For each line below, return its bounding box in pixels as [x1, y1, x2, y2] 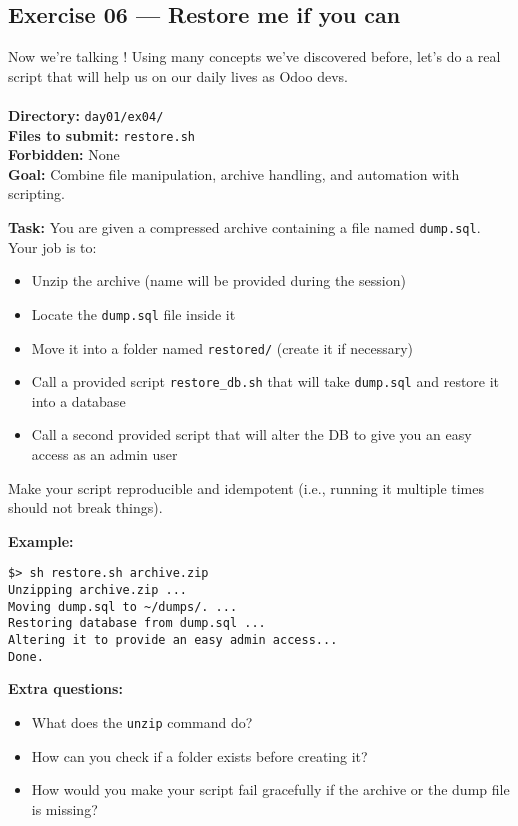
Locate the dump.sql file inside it [31, 303, 236, 324]
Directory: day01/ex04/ [8, 104, 164, 125]
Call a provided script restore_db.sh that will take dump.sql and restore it [31, 371, 500, 392]
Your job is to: [8, 236, 97, 257]
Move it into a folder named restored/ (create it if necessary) [31, 337, 414, 358]
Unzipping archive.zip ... [8, 583, 187, 598]
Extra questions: [8, 678, 123, 699]
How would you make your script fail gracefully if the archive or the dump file [31, 779, 510, 800]
